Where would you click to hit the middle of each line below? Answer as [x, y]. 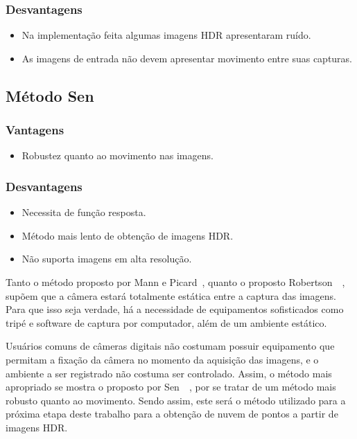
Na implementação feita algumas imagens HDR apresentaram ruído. [166, 35]
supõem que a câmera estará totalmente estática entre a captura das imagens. [171, 295]
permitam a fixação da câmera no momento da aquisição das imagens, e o [162, 359]
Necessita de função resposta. [84, 212]
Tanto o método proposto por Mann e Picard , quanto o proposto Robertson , [175, 282]
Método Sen [50, 95]
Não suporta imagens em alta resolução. [107, 259]
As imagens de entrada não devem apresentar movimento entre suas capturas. [187, 58]
